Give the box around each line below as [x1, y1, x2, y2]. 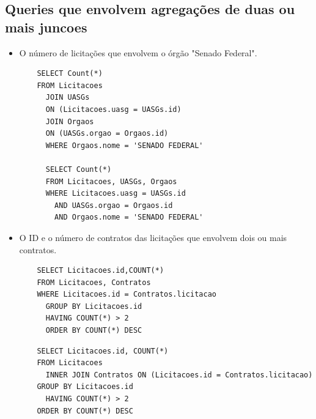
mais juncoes [5, 17, 87, 36]
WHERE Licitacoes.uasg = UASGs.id [45, 189, 186, 198]
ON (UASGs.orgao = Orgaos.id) [45, 129, 169, 138]
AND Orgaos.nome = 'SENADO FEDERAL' [54, 213, 204, 222]
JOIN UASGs [45, 93, 90, 102]
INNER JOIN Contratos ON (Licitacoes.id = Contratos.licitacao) [45, 370, 313, 379]
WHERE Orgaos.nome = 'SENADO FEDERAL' [45, 141, 204, 150]
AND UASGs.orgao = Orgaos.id [54, 201, 173, 210]
